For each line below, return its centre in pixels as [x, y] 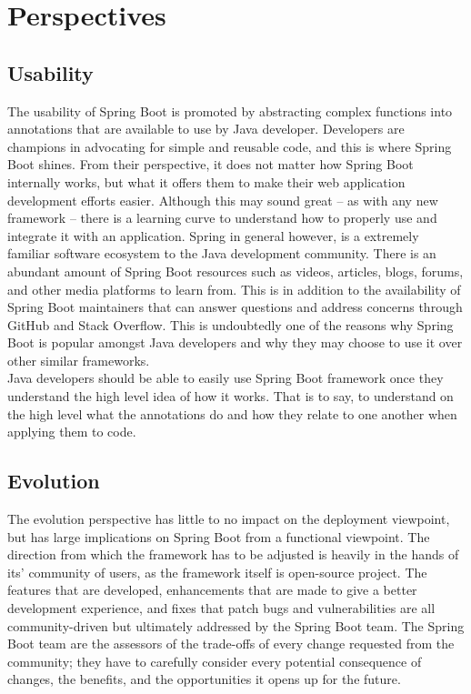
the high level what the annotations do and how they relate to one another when [232, 413]
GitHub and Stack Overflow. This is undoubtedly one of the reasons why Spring [230, 324]
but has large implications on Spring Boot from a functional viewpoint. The [219, 536]
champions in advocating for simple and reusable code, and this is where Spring [230, 146]
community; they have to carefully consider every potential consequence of [215, 661]
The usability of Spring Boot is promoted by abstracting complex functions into [230, 111]
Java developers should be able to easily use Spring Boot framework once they [225, 378]
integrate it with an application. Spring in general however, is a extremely [213, 235]
